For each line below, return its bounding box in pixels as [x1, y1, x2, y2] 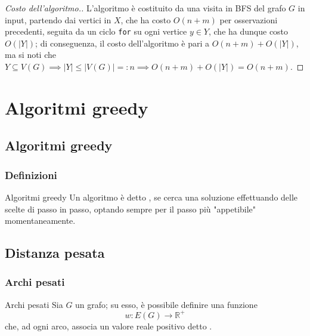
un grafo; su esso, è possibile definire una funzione [75, 298, 258, 310]
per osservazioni [219, 13, 278, 26]
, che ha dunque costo [208, 25, 289, 38]
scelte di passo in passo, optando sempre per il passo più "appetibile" [5, 202, 256, 215]
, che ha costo [120, 13, 171, 26]
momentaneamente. [5, 214, 76, 227]
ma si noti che [5, 48, 57, 61]
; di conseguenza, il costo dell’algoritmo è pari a [35, 36, 209, 49]
